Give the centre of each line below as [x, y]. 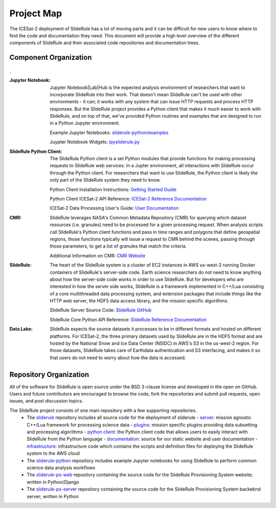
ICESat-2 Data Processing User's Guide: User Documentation [114, 208]
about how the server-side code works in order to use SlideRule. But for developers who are [147, 279]
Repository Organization [49, 374]
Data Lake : [21, 329]
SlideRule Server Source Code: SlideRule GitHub [101, 310]
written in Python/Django [53, 482]
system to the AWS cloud [53, 453]
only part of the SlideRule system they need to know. [105, 180]
